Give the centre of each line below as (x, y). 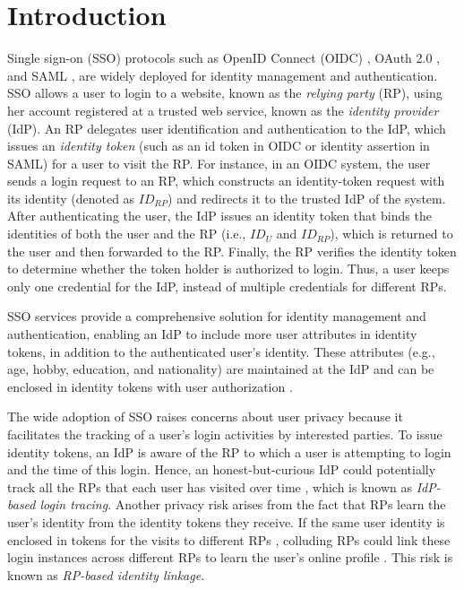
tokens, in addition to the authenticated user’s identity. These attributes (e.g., (221, 351)
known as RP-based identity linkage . (106, 574)
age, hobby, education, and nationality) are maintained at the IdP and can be (221, 369)
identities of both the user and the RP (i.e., (127, 234)
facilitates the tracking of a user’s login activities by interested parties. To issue (225, 434)
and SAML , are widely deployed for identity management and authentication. (223, 75)
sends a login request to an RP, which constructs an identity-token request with (226, 181)
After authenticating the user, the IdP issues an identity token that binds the (219, 216)
